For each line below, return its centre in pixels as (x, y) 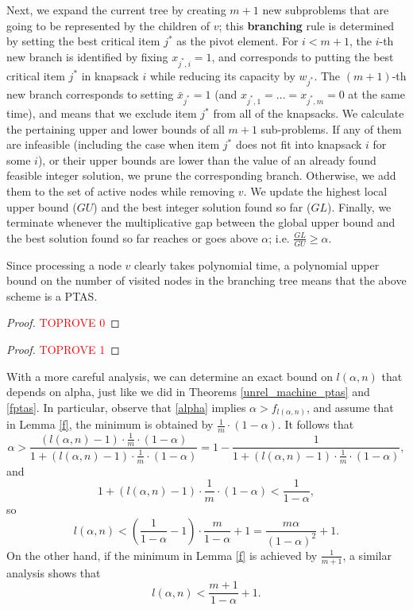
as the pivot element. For (237, 41)
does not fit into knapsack (299, 144)
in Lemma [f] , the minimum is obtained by (110, 424)
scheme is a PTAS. (52, 295)
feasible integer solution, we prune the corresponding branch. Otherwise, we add (201, 175)
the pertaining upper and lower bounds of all (116, 128)
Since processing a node (64, 264)
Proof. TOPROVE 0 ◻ (63, 322)
